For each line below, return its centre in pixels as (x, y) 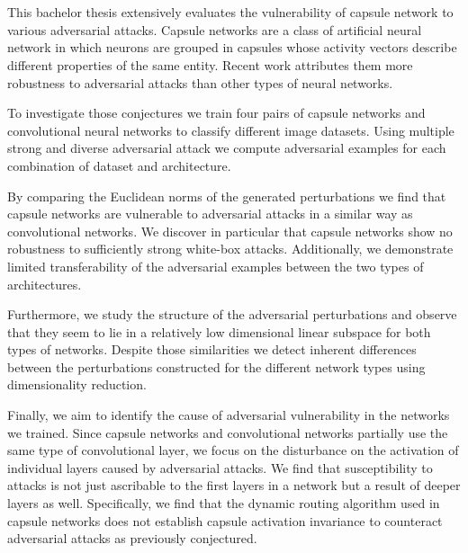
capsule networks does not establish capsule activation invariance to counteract (225, 520)
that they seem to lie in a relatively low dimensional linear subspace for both (219, 331)
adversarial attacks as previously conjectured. (132, 538)
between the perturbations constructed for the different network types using (216, 366)
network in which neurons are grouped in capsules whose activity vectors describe (232, 47)
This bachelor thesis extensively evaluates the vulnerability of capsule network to (230, 12)
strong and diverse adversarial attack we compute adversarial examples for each (227, 148)
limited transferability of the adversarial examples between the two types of (216, 266)
